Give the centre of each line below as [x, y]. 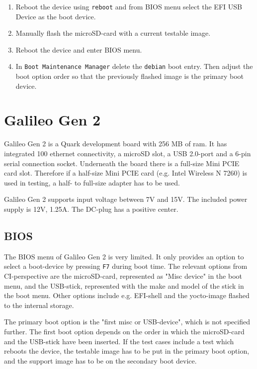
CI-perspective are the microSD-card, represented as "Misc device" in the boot [123, 276]
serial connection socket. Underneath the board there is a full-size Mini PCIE [122, 163]
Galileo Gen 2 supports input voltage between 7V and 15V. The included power [126, 199]
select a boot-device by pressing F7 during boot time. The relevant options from [126, 266]
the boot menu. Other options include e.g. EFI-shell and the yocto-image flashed [127, 295]
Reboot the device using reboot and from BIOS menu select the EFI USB [129, 6]
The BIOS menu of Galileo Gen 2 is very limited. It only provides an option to [124, 256]
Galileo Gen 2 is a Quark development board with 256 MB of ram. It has [116, 144]
